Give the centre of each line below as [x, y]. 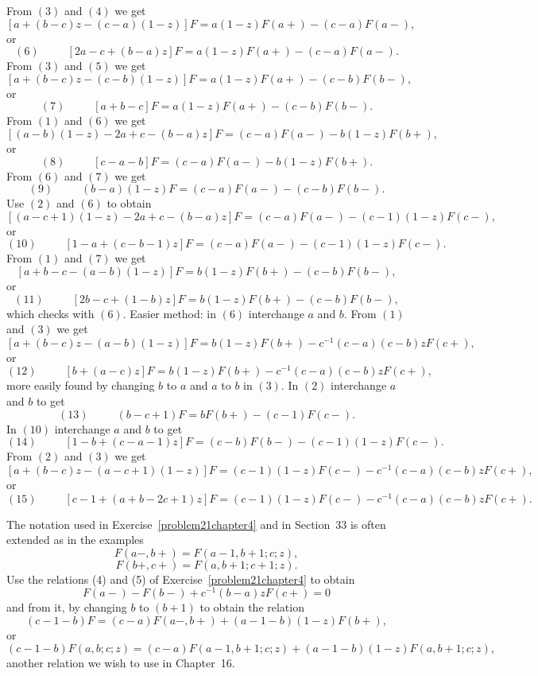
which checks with [50, 313]
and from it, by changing [67, 607]
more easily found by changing [81, 385]
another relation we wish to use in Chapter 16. [121, 662]
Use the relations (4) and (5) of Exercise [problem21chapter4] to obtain [181, 579]
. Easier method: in [170, 313]
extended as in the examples [75, 540]
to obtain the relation [252, 607]
